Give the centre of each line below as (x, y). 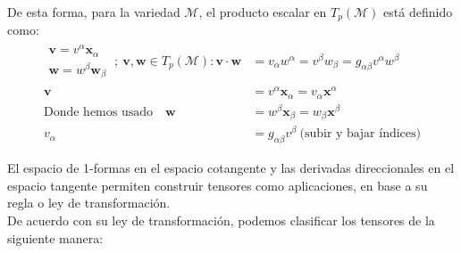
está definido (418, 12)
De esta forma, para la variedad (94, 12)
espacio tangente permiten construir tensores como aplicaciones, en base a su (218, 185)
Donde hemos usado (98, 112)
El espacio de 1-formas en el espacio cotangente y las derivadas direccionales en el (231, 168)
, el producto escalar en (263, 12)
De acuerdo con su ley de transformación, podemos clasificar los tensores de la (221, 220)
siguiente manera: (55, 237)
